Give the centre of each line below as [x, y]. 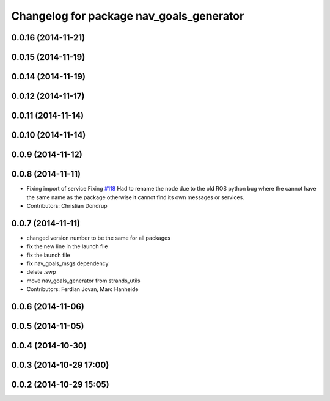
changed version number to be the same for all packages [99, 238]
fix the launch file [48, 255]
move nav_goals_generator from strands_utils [83, 281]
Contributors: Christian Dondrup [67, 205]
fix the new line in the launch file [67, 246]
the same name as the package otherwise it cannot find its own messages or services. [135, 197]
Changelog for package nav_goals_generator [128, 16]
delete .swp [41, 272]
